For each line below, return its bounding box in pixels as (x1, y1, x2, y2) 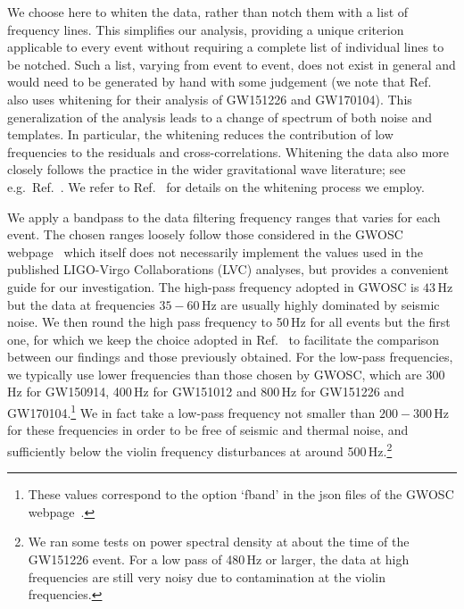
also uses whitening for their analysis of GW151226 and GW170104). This (7, 89, 412, 108)
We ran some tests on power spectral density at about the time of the (28, 532, 410, 551)
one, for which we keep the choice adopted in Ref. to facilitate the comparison (7, 330, 440, 348)
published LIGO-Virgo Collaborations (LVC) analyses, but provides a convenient (7, 260, 449, 279)
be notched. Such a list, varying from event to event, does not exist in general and (7, 54, 456, 73)
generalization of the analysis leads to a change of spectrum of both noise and (7, 107, 433, 126)
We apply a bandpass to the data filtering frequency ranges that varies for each (7, 207, 441, 226)
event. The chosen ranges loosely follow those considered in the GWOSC (7, 225, 403, 244)
